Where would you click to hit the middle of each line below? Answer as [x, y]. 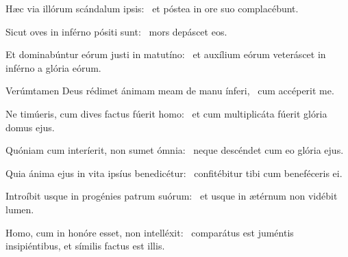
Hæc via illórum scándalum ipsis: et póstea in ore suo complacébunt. [152, 8]
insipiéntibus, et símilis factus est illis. [85, 246]
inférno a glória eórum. [53, 67]
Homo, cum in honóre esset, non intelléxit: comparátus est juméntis [150, 232]
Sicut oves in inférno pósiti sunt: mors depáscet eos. [116, 31]
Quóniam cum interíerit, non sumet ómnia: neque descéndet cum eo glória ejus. [175, 150]
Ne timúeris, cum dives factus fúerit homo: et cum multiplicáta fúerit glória [166, 113]
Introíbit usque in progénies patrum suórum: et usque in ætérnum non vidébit [172, 196]
